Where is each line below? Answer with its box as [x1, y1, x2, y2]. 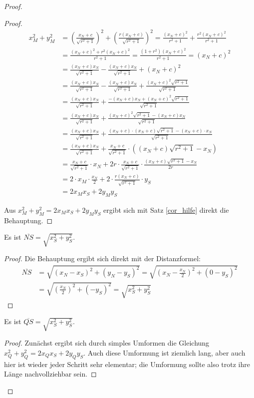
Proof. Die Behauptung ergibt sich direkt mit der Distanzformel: [4, 253, 201, 264]
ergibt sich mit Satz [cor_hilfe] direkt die [103, 204, 229, 215]
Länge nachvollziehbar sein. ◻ [4, 369, 97, 379]
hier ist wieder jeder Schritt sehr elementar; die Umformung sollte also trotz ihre [4, 359, 250, 369]
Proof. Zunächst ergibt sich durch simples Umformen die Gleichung [4, 338, 210, 348]
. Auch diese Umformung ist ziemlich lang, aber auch [83, 347, 246, 358]
